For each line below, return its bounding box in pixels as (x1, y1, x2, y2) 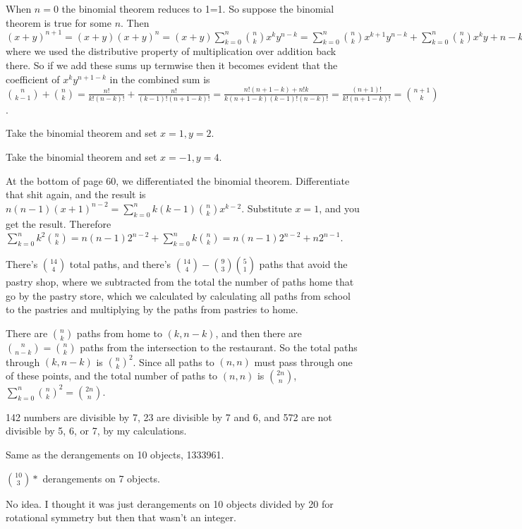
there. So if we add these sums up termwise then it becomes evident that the (6, 58, 338, 73)
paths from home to (76, 325, 162, 340)
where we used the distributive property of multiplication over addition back (6, 44, 336, 59)
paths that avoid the (259, 257, 348, 272)
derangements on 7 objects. (42, 470, 160, 485)
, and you (319, 200, 360, 215)
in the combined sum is (109, 71, 210, 86)
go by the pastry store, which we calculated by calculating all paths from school (6, 288, 351, 303)
